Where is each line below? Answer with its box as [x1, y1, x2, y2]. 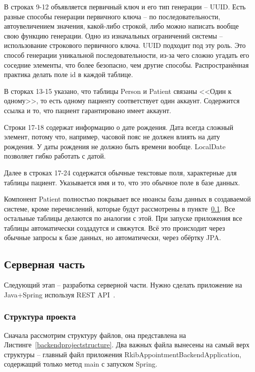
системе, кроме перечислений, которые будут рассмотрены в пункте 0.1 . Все [4, 203, 235, 213]
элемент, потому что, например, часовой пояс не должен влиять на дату [4, 131, 220, 142]
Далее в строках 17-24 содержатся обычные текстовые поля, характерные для [4, 167, 237, 177]
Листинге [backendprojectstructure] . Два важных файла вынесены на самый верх [4, 339, 250, 350]
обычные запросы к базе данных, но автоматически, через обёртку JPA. [4, 232, 221, 243]
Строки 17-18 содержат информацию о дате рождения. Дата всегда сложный [4, 122, 234, 132]
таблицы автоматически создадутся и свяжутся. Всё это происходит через [4, 222, 225, 233]
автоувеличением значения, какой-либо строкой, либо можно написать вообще [4, 21, 239, 31]
